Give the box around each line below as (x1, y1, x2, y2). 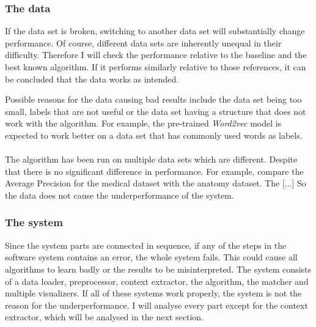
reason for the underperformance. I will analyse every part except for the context (5, 298, 308, 311)
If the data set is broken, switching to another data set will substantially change (5, 24, 305, 37)
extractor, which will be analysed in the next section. (5, 310, 204, 323)
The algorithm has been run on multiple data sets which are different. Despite (5, 153, 298, 166)
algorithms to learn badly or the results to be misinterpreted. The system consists (5, 262, 312, 275)
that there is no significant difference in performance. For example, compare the (5, 164, 304, 177)
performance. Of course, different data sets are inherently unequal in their (5, 36, 282, 49)
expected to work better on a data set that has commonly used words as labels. (5, 128, 303, 141)
